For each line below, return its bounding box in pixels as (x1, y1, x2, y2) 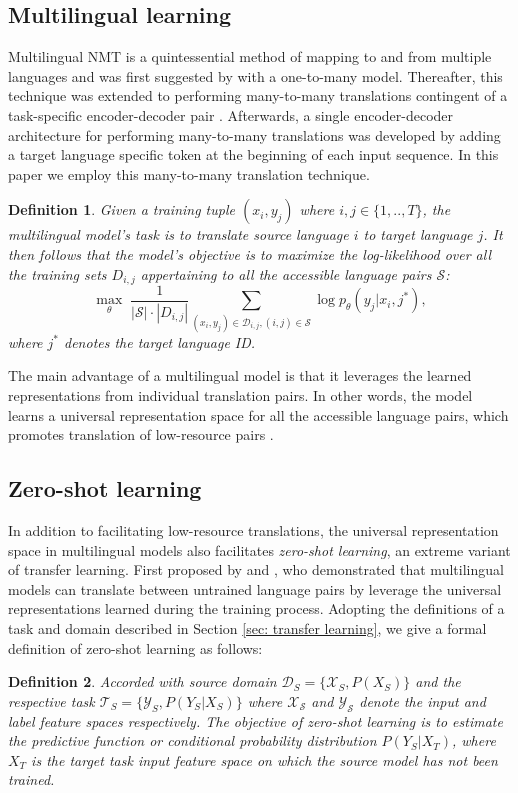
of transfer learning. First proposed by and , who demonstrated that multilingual (8, 559, 504, 580)
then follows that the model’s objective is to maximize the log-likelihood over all (8, 243, 491, 264)
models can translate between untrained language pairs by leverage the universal (8, 578, 502, 599)
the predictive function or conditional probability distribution (8, 730, 377, 751)
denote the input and (359, 690, 486, 711)
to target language (363, 224, 473, 245)
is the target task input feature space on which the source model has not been (31, 749, 498, 770)
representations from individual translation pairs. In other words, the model (8, 384, 473, 405)
